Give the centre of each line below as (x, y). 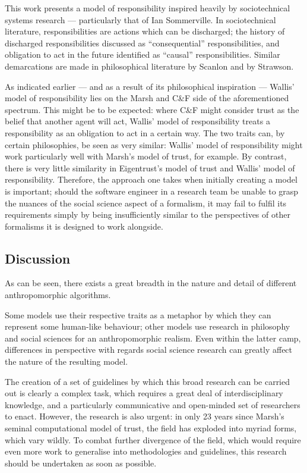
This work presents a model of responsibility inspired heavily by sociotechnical (148, 8)
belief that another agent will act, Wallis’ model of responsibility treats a (137, 121)
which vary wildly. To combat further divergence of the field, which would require (153, 439)
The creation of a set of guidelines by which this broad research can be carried (148, 381)
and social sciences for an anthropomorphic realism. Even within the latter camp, (153, 338)
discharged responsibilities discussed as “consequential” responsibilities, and (142, 43)
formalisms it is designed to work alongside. (84, 226)
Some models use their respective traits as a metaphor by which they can (138, 314)
